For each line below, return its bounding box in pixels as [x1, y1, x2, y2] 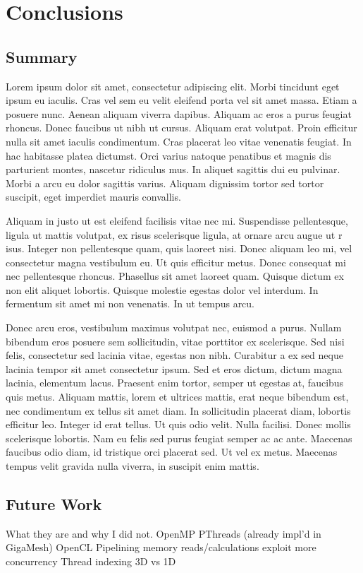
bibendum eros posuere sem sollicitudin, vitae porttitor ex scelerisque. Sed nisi [6, 333, 345, 348]
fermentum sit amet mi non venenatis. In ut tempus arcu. [6, 296, 255, 311]
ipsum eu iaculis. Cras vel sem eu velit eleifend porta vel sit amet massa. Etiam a [6, 93, 357, 107]
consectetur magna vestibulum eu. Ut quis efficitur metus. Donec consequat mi [6, 254, 346, 269]
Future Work [6, 493, 102, 514]
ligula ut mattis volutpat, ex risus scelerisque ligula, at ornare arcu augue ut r [6, 227, 343, 242]
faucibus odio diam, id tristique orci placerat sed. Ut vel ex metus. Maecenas [6, 444, 338, 459]
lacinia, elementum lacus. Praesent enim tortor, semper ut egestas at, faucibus [6, 375, 344, 390]
